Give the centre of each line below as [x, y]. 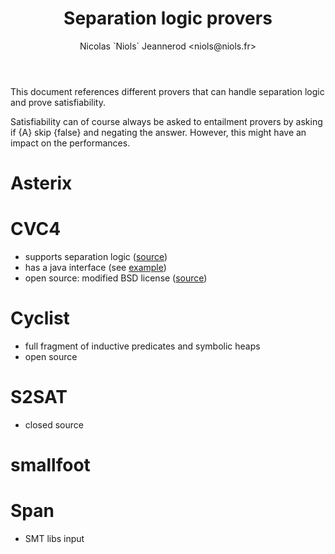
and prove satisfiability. [58, 102]
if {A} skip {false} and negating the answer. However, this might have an [158, 132]
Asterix [41, 183]
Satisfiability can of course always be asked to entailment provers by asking [166, 121]
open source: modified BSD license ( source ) [116, 278]
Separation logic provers [168, 18]
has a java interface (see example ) [95, 268]
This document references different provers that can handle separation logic [167, 91]
